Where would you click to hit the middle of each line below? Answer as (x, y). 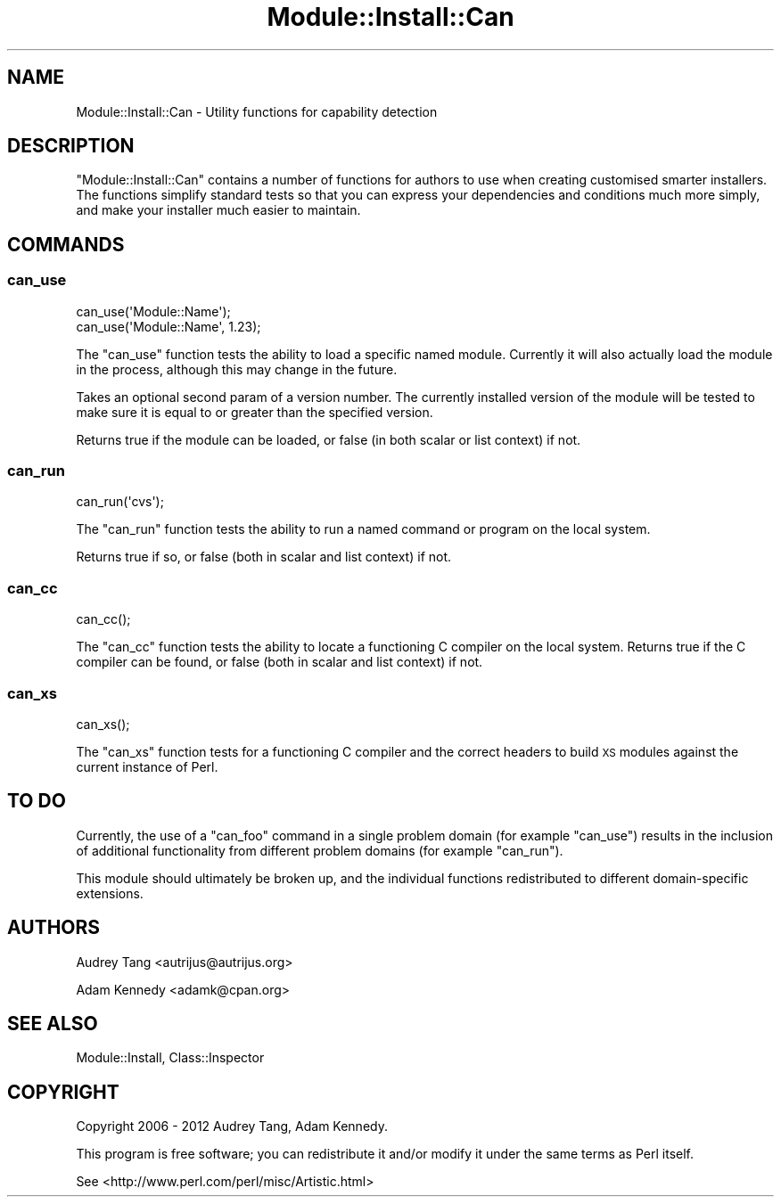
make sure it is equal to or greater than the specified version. (255, 412)
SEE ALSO (53, 1024)
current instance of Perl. (147, 766)
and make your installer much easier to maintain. (218, 210)
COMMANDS (66, 244)
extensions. (110, 893)
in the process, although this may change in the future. (237, 369)
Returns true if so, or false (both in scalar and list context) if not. (264, 557)
